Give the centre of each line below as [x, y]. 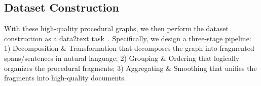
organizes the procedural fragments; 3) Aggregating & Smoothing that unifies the [130, 68]
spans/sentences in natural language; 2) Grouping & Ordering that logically [122, 58]
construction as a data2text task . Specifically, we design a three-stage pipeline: [128, 38]
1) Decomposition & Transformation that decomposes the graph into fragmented [129, 48]
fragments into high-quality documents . [65, 78]
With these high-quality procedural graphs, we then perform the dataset [117, 28]
